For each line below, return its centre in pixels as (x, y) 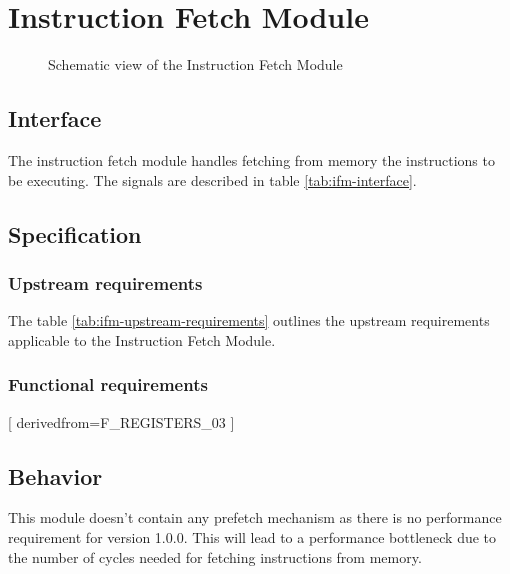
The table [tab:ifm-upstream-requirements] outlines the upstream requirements (249, 320)
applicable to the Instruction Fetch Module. (142, 339)
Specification (75, 233)
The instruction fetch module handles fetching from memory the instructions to (251, 159)
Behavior (55, 475)
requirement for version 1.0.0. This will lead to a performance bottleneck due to (252, 536)
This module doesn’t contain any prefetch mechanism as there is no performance (255, 517)
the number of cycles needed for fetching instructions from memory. (215, 556)
